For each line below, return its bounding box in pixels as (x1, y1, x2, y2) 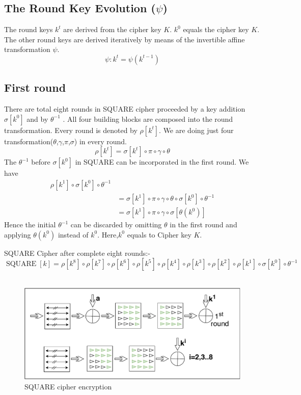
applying (4, 229, 31, 240)
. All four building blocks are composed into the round (63, 113, 233, 124)
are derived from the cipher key (63, 24, 161, 35)
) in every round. (74, 136, 127, 146)
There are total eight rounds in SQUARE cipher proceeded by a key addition (4, 103, 245, 114)
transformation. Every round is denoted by (4, 124, 138, 135)
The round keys (4, 24, 53, 35)
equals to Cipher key (127, 229, 191, 240)
